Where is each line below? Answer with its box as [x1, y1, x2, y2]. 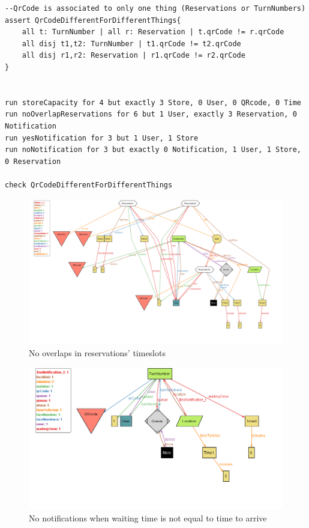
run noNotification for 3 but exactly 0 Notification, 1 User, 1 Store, [5, 145, 301, 154]
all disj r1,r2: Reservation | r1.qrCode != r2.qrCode [22, 51, 245, 60]
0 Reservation [5, 157, 61, 166]
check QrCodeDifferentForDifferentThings [5, 180, 173, 189]
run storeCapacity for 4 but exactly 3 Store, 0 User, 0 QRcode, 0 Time [5, 98, 301, 107]
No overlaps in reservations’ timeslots [29, 346, 166, 359]
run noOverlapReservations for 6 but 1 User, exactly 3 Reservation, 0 [5, 110, 297, 119]
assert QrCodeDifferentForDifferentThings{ [5, 16, 181, 25]
